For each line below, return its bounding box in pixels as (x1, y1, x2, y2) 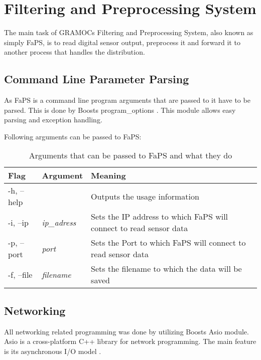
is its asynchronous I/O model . (4, 345, 101, 356)
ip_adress (42, 216, 76, 228)
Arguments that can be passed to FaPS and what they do (29, 149, 232, 161)
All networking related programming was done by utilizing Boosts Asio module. (4, 326, 249, 336)
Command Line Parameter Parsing (4, 71, 189, 87)
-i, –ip (8, 216, 29, 228)
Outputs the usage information (91, 190, 199, 202)
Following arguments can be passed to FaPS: (4, 131, 142, 141)
